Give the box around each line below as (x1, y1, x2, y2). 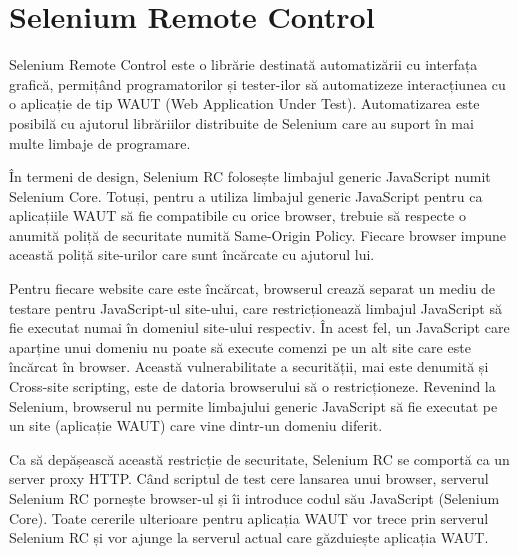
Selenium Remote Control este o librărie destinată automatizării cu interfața (9, 54, 478, 75)
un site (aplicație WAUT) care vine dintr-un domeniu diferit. (9, 415, 383, 436)
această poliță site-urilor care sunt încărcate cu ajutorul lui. (9, 244, 375, 265)
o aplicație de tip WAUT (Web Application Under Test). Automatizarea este (9, 93, 480, 114)
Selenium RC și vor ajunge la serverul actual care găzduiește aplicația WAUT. (9, 527, 489, 548)
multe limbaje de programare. (9, 132, 191, 153)
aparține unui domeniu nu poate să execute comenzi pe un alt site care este (9, 336, 471, 357)
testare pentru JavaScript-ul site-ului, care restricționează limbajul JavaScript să (9, 297, 502, 318)
